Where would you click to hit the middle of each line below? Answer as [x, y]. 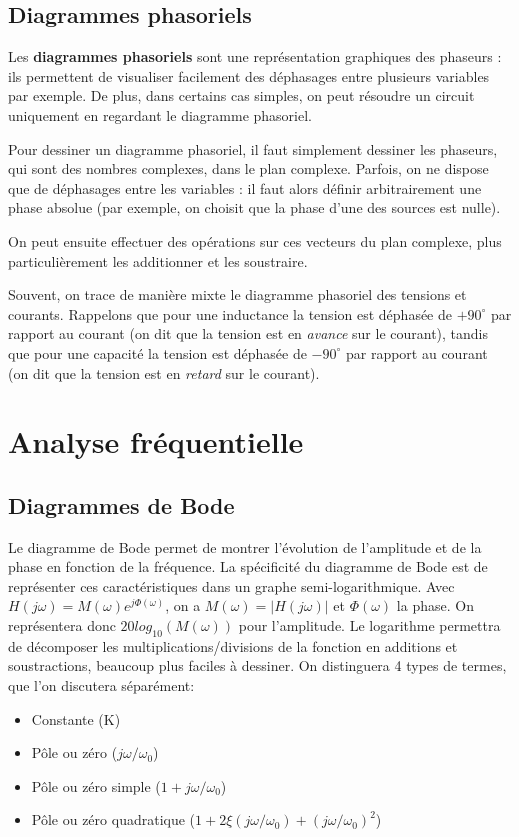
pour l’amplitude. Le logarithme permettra [369, 625]
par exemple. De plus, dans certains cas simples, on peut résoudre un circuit [241, 95]
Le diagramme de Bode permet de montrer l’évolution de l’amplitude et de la [245, 546]
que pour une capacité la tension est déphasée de [157, 352]
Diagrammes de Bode [121, 504]
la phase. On [435, 605]
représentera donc [62, 625]
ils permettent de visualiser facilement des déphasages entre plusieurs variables [249, 75]
